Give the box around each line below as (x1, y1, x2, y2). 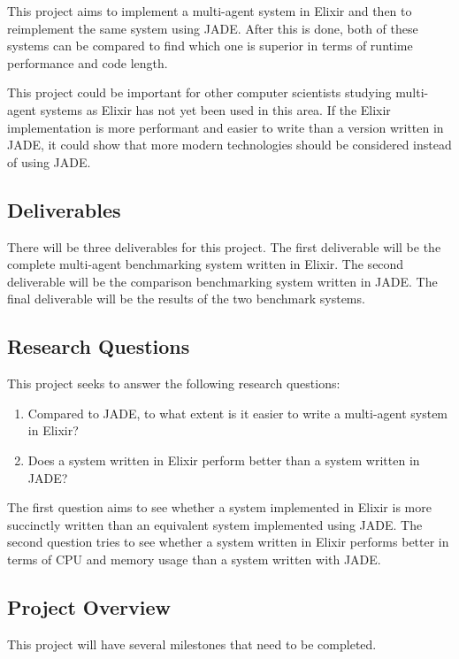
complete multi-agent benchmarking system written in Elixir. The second (7, 255, 404, 273)
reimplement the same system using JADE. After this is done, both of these (7, 19, 418, 37)
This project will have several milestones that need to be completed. (7, 634, 377, 653)
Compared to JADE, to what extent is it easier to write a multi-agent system (27, 403, 448, 422)
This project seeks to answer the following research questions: (7, 374, 340, 393)
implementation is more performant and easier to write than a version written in (7, 118, 444, 136)
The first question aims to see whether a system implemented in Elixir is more (7, 498, 432, 517)
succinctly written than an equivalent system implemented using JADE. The (7, 515, 423, 533)
